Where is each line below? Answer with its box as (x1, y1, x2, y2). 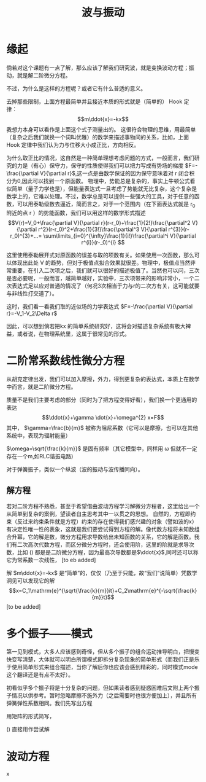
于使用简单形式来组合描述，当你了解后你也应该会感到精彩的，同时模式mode (6, 663, 198, 671)
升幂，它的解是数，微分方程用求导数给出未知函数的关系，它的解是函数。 (11, 533, 194, 541)
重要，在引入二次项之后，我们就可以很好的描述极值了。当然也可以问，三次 (11, 267, 200, 274)
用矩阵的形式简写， (6, 713, 55, 720)
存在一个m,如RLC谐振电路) (6, 452, 74, 459)
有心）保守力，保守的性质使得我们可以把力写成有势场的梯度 (32, 162, 184, 169)
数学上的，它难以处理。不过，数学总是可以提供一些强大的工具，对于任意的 (6, 192, 194, 200)
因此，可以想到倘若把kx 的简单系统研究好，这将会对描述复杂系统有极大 (6, 322, 186, 329)
